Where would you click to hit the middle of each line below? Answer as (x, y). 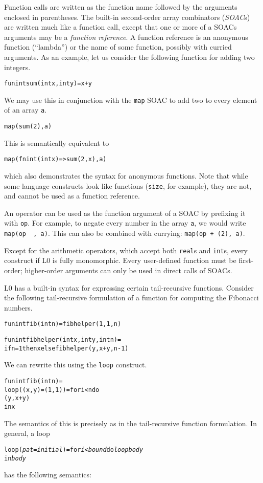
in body (15, 458)
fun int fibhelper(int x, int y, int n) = (63, 340)
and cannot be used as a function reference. (72, 196)
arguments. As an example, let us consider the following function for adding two (129, 57)
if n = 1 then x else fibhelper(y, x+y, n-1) (66, 348)
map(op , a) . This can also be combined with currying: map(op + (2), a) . (125, 233)
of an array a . (26, 110)
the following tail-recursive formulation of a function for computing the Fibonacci (131, 298)
